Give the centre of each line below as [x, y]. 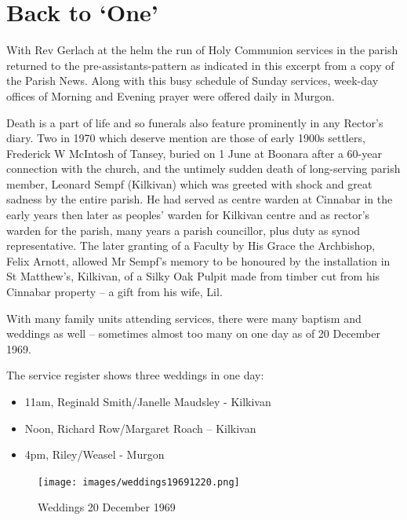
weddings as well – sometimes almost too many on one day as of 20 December [193, 333]
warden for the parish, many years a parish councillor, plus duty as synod [184, 230]
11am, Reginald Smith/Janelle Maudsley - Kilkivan [148, 401]
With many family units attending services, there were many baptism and [184, 318]
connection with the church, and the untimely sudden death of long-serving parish [203, 168]
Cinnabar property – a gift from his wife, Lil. [114, 292]
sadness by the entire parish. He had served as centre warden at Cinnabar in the [200, 199]
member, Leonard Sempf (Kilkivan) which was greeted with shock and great [189, 183]
